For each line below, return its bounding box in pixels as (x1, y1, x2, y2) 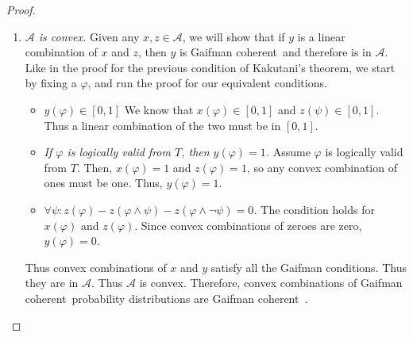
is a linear (297, 28, 345, 44)
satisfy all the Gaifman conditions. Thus (210, 258, 407, 275)
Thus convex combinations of (25, 258, 167, 275)
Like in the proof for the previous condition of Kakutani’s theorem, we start (25, 59, 396, 75)
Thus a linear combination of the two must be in (44, 117, 281, 133)
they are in (25, 274, 79, 291)
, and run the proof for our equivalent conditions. (87, 75, 327, 91)
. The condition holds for (253, 201, 375, 217)
